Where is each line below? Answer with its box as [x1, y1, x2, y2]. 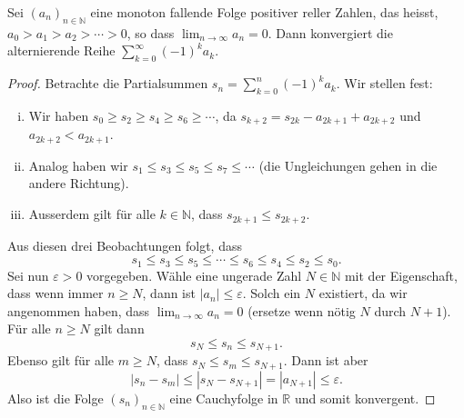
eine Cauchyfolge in [169, 388, 278, 407]
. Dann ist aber [283, 351, 368, 370]
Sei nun [7, 265, 49, 284]
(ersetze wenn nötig [247, 301, 356, 320]
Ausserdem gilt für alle [28, 204, 156, 224]
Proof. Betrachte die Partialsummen [7, 74, 208, 93]
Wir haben [28, 105, 89, 124]
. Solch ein [242, 284, 301, 303]
